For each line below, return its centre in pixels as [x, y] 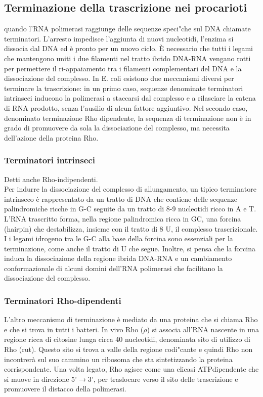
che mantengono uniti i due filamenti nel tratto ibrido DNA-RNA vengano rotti [127, 58]
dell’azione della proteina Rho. [51, 137]
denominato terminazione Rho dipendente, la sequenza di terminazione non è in [128, 118]
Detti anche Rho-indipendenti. [51, 179]
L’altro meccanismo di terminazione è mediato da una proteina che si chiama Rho [131, 319]
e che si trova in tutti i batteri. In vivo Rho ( [74, 329]
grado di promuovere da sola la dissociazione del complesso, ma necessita [117, 128]
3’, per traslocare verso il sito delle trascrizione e [163, 379]
